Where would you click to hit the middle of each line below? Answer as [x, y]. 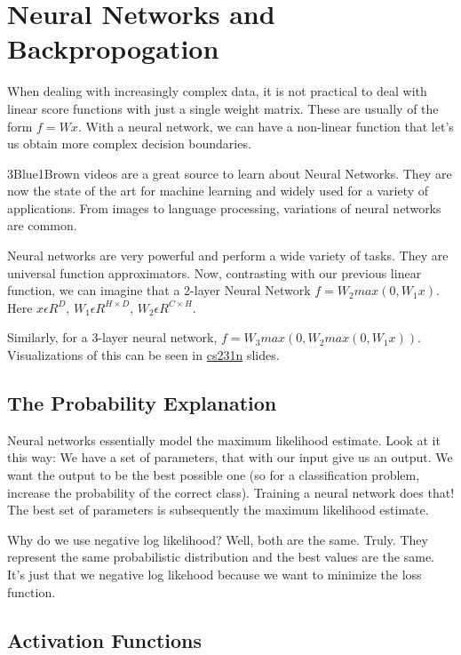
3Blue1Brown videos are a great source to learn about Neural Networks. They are [230, 173]
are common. [42, 225]
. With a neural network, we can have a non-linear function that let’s [266, 126]
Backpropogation [113, 48]
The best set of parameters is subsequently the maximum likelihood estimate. [218, 510]
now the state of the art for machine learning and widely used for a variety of [218, 191]
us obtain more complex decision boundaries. [129, 144]
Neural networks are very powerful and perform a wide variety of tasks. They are [228, 256]
